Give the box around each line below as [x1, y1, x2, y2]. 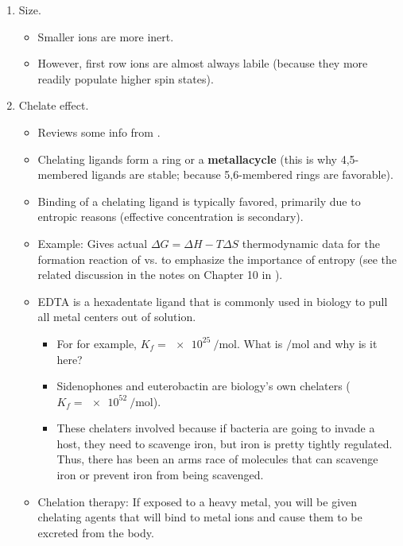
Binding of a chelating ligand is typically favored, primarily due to [37, 192, 361, 209]
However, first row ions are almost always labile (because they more [37, 55, 368, 72]
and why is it [313, 335, 378, 351]
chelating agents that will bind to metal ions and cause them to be [37, 509, 362, 525]
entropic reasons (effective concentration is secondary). [37, 208, 304, 225]
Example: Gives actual [37, 234, 148, 251]
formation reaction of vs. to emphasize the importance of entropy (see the [37, 250, 397, 267]
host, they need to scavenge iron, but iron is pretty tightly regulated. [56, 435, 393, 451]
